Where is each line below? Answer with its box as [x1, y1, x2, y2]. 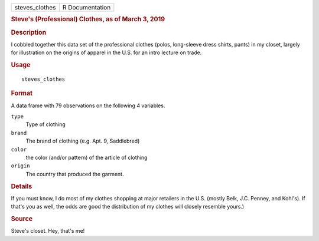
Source [11, 214, 33, 223]
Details [11, 182, 32, 190]
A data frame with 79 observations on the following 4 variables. [11, 102, 165, 109]
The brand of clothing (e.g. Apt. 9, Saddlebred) [25, 137, 140, 144]
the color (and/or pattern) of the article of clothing [25, 154, 148, 161]
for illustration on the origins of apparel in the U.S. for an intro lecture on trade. [11, 49, 202, 56]
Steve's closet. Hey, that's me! [11, 227, 85, 235]
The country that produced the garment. [25, 170, 124, 177]
